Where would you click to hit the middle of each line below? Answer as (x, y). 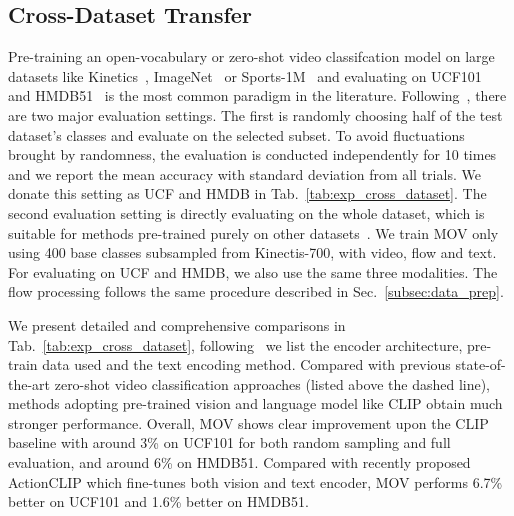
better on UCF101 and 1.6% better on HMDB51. (158, 501)
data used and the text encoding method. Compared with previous (246, 364)
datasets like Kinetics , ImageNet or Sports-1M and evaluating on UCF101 (245, 75)
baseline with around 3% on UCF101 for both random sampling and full (229, 442)
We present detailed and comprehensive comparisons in (177, 324)
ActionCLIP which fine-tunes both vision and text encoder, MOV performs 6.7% (255, 481)
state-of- (480, 364)
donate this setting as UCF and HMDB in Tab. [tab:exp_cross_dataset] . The (247, 193)
